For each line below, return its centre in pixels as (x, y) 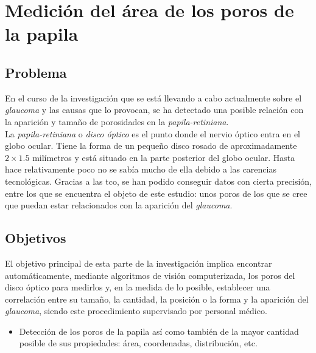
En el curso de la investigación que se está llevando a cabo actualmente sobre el (153, 98)
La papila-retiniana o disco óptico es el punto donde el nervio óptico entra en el (153, 133)
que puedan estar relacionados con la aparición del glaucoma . (119, 205)
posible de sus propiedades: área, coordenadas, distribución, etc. (138, 343)
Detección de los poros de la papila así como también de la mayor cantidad (159, 331)
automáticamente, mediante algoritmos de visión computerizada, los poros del (150, 275)
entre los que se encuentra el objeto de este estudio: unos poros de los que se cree (156, 193)
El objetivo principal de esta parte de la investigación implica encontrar (139, 263)
